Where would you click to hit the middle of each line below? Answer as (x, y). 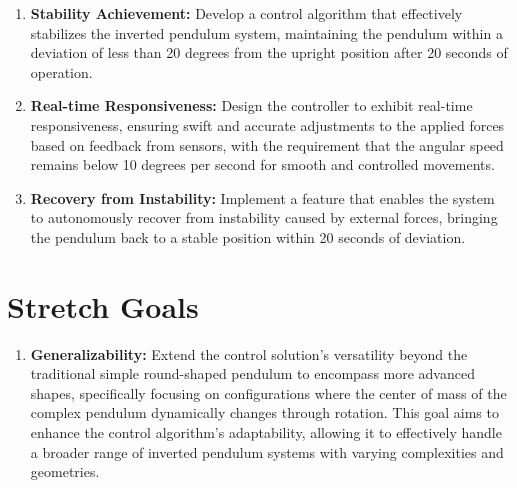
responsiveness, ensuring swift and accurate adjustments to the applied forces (267, 124)
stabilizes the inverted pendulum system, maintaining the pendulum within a (266, 32)
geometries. (65, 471)
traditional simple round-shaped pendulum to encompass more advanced (252, 373)
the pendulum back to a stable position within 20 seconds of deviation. (248, 236)
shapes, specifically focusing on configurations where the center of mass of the (268, 392)
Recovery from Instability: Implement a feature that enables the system (262, 197)
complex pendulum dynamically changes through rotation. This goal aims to (264, 412)
